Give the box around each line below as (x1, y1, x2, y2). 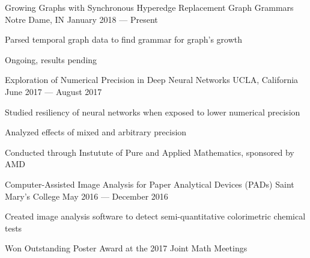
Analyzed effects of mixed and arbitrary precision (5, 126, 187, 138)
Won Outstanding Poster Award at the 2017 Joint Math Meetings (5, 242, 248, 254)
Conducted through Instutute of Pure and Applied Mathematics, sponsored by (5, 146, 294, 158)
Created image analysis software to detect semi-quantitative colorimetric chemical (5, 210, 306, 223)
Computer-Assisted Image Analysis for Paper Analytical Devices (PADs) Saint (5, 177, 294, 190)
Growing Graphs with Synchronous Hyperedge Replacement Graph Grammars (5, 1, 294, 13)
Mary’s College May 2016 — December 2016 (5, 189, 168, 202)
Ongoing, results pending (5, 53, 97, 66)
